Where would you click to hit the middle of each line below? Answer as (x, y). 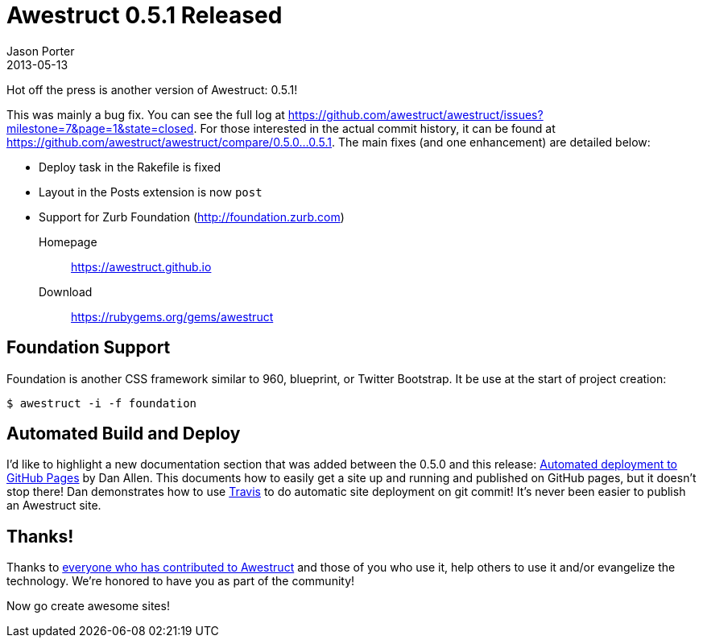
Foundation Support (89, 348)
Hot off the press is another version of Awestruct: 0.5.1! (152, 89)
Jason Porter (41, 51)
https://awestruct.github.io (141, 266)
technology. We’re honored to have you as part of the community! (181, 581)
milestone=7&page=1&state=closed (100, 128)
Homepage (68, 242)
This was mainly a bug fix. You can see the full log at (146, 114)
